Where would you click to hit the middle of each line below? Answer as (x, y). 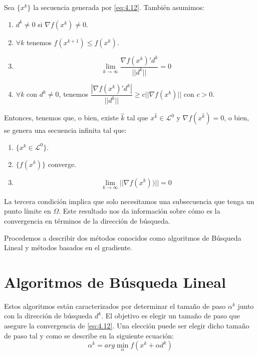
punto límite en (28, 211)
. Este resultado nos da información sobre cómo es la (140, 211)
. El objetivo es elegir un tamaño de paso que (171, 316)
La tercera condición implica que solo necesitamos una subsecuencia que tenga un (129, 201)
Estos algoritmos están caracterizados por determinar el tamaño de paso (115, 306)
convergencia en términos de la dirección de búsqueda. (87, 220)
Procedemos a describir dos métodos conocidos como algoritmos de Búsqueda (123, 237)
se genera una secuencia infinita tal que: (65, 130)
